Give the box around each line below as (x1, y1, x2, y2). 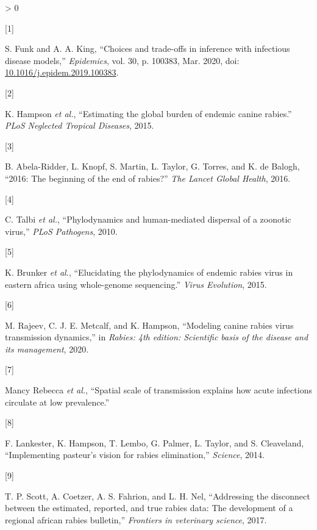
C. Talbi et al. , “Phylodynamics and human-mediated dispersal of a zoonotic (5, 213, 291, 226)
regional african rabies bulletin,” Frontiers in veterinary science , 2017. (5, 513, 267, 526)
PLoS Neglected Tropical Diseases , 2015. (5, 119, 154, 132)
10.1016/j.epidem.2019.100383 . (5, 66, 119, 79)
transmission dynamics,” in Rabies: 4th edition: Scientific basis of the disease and (5, 331, 308, 343)
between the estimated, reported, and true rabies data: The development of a (5, 501, 293, 514)
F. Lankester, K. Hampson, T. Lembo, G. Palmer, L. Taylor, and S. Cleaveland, (5, 436, 304, 449)
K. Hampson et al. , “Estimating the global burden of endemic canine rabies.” (5, 107, 292, 120)
